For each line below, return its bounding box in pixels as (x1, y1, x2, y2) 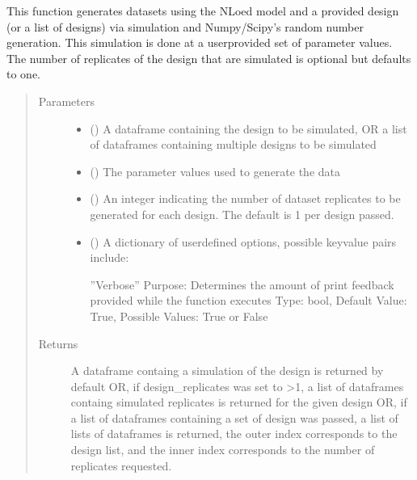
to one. (6, 65, 40, 82)
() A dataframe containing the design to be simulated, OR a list (90, 120, 407, 137)
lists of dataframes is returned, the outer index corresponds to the (70, 425, 398, 442)
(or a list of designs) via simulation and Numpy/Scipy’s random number (6, 18, 364, 35)
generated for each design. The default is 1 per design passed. (90, 205, 394, 222)
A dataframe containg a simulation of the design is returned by (70, 362, 384, 379)
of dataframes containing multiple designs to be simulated (90, 136, 377, 153)
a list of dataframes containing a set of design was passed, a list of (70, 409, 398, 426)
